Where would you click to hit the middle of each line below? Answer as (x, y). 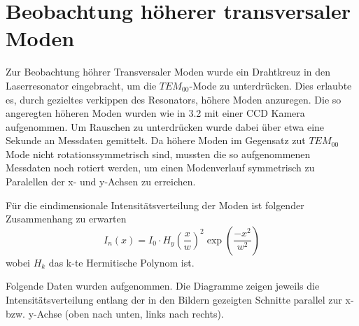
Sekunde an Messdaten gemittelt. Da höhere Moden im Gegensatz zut (156, 140)
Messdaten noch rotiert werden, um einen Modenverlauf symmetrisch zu (160, 168)
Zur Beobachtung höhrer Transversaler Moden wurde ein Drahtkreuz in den (168, 72)
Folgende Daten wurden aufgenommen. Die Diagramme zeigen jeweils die (163, 286)
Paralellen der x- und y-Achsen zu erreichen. (101, 182)
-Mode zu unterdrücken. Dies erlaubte (270, 85)
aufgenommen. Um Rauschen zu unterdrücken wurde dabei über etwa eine (165, 126)
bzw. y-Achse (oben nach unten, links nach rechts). (115, 313)
